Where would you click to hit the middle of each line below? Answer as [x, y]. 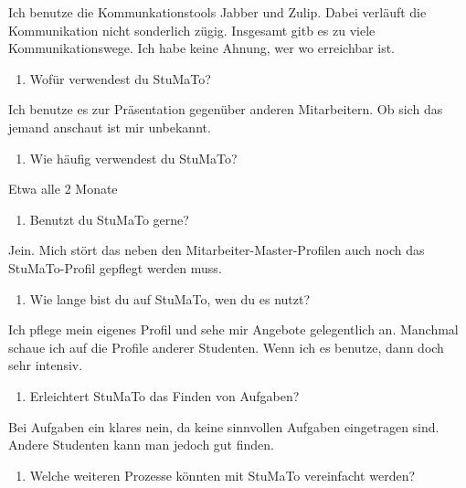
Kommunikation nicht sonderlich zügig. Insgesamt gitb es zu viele [192, 30]
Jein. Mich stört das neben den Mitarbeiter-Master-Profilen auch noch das [217, 250]
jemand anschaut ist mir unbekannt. [110, 127]
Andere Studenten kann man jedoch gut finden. [141, 445]
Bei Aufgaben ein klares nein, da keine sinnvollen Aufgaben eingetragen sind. [224, 426]
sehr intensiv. [46, 365]
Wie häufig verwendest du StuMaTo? [133, 158]
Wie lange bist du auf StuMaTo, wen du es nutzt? [170, 298]
